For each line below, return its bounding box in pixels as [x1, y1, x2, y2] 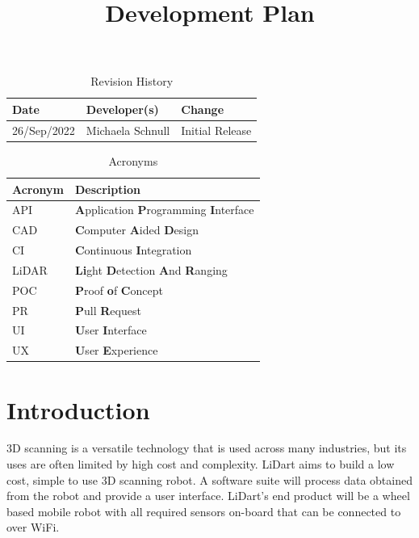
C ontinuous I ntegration [74, 242, 192, 258]
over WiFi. [6, 519, 60, 536]
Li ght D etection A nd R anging [74, 261, 228, 278]
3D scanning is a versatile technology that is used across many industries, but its [6, 439, 407, 456]
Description [74, 180, 140, 197]
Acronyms [108, 152, 158, 169]
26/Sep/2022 [12, 121, 75, 138]
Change [181, 100, 224, 117]
